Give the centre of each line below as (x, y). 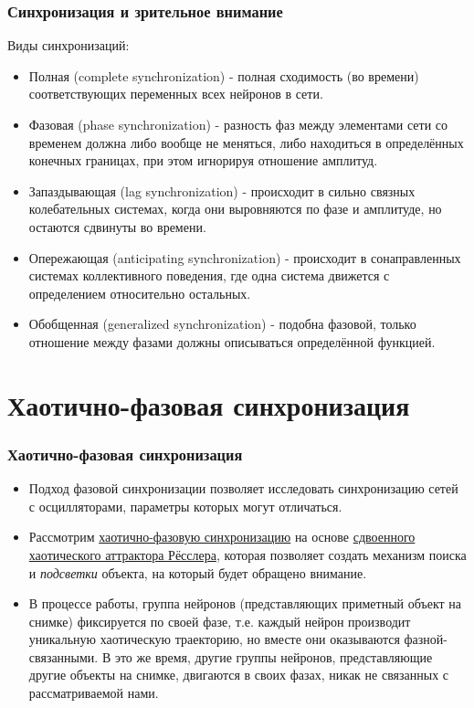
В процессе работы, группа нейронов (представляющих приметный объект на (245, 603)
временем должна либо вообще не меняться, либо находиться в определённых (246, 142)
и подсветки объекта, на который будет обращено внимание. (198, 572)
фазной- (426, 639)
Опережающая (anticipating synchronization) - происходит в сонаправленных (245, 257)
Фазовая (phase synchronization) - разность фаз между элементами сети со (238, 124)
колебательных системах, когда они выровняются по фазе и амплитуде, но (235, 209)
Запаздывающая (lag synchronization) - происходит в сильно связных (222, 190)
